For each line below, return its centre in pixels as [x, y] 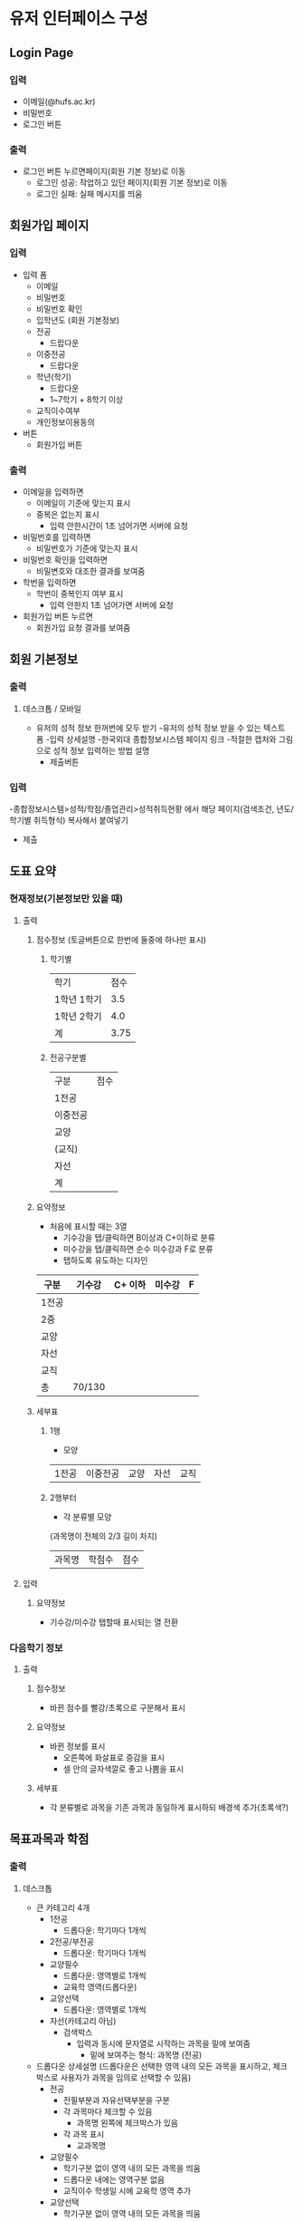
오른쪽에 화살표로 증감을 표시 [114, 1758]
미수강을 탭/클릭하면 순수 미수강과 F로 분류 [138, 1249]
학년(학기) [54, 376]
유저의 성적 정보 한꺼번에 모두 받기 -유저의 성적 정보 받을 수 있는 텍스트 [161, 728]
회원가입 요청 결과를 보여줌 [83, 628]
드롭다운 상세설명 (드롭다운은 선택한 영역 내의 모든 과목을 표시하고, [153, 2066]
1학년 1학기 [78, 999]
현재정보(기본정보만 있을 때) [66, 899]
